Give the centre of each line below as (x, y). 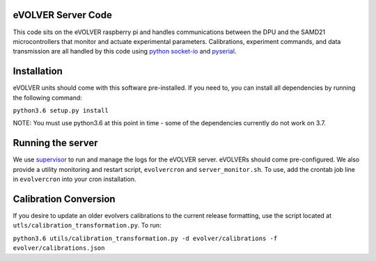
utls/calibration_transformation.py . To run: (87, 226)
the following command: (48, 97)
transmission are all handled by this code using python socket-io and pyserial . (125, 52)
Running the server (55, 143)
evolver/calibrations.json (59, 248)
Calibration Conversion (64, 199)
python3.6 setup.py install (61, 110)
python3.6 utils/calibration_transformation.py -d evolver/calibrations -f (145, 238)
